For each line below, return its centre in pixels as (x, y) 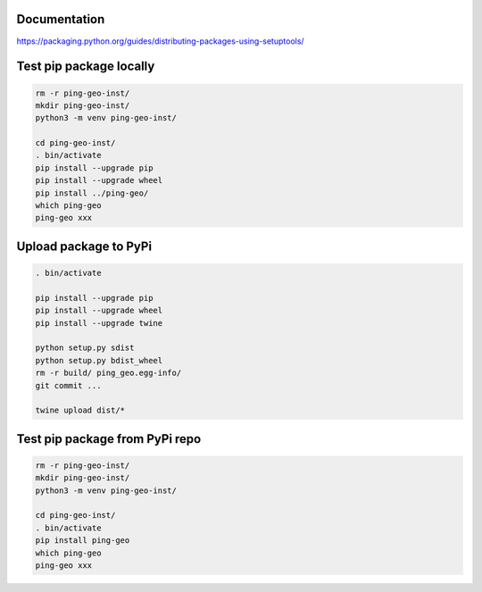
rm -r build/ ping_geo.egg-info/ (108, 373)
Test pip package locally (86, 67)
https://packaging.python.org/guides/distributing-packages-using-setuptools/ (160, 41)
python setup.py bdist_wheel (99, 360)
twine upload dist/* (80, 410)
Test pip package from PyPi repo (109, 439)
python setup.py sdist (85, 348)
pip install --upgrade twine (99, 323)
